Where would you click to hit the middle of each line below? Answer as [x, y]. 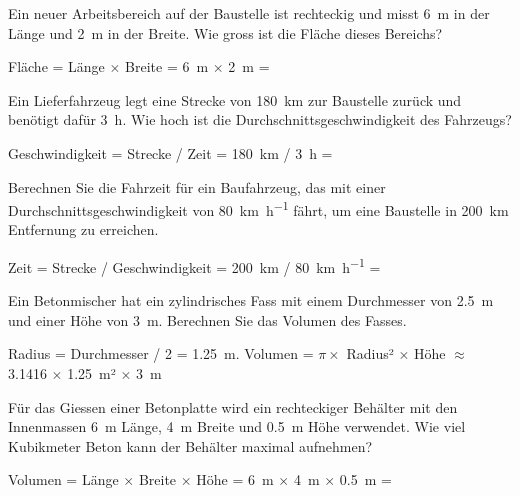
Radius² [370, 353]
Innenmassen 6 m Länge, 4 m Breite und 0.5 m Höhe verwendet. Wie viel [237, 426]
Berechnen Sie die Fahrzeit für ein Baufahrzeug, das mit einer [197, 186]
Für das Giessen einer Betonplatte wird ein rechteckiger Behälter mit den [233, 406]
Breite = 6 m [167, 66]
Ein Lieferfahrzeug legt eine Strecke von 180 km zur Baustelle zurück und [235, 99]
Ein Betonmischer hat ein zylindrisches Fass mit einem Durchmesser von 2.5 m [251, 300]
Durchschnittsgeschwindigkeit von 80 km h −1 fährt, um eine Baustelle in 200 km [258, 208]
